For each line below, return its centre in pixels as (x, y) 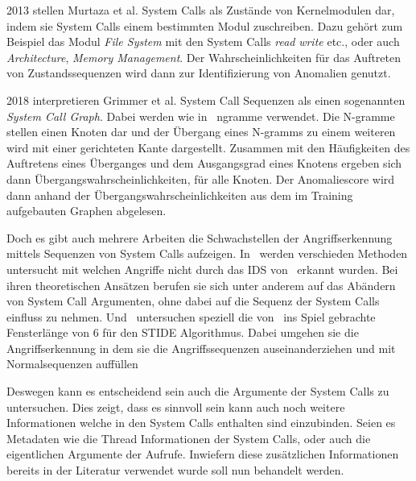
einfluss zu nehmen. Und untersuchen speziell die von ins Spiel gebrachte (191, 316)
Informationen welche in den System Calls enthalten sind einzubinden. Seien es (201, 423)
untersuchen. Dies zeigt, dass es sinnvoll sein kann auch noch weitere (176, 406)
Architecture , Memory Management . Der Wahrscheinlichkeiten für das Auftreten (204, 57)
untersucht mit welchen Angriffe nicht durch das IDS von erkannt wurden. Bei (202, 269)
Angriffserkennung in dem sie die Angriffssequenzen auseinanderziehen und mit (201, 348)
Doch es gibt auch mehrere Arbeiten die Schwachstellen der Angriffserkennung (200, 237)
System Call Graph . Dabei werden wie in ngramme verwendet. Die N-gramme (201, 116)
